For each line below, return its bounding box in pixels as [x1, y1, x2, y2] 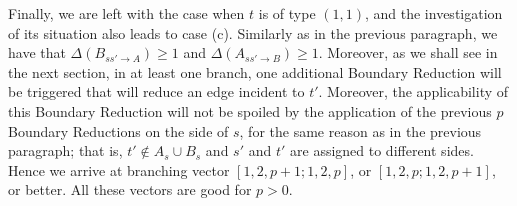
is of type [258, 3, 316, 23]
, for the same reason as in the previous [239, 120, 482, 141]
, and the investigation [364, 3, 503, 23]
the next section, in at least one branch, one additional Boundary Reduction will [8, 61, 502, 82]
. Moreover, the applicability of [318, 81, 509, 102]
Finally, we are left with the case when [8, 3, 245, 23]
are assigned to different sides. [290, 140, 474, 161]
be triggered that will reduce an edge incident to [8, 81, 305, 102]
